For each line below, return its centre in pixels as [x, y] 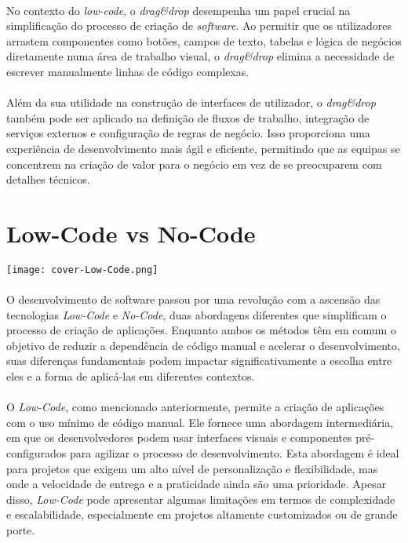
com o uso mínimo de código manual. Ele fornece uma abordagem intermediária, [200, 422]
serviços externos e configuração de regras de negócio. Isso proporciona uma [188, 133]
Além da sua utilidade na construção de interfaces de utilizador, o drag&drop [191, 102]
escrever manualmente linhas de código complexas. [128, 71]
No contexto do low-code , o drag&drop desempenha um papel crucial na [178, 10]
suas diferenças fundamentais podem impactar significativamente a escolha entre [199, 361]
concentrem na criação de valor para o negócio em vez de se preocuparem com [194, 164]
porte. [21, 530]
